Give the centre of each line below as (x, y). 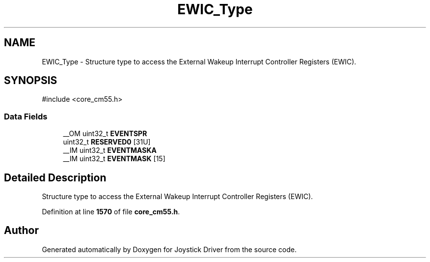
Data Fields (26, 116)
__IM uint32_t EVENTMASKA (110, 150)
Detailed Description (55, 177)
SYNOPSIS (31, 81)
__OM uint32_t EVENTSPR (105, 134)
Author (21, 231)
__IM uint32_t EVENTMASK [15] (114, 159)
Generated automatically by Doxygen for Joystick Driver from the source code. (169, 249)
